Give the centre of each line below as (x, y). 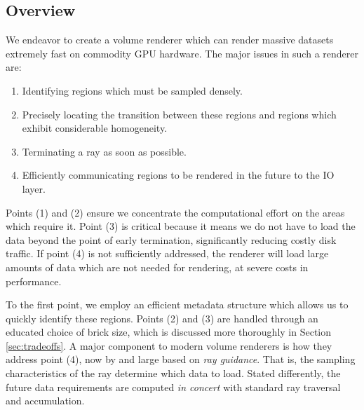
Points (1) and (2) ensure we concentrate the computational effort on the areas (175, 212)
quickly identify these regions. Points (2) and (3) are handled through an (162, 318)
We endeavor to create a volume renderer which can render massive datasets (170, 40)
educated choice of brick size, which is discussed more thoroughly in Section (169, 332)
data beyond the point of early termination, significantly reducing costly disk (171, 239)
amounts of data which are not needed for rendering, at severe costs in (157, 267)
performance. (34, 281)
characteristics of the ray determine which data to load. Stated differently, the (173, 373)
